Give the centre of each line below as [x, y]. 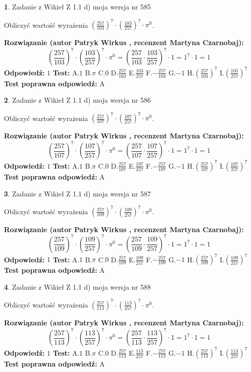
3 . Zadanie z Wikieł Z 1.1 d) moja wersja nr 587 [78, 193]
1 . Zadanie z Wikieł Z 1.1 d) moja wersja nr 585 [78, 6]
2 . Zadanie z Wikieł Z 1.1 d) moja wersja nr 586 [78, 100]
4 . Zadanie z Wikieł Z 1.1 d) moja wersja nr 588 [78, 286]
